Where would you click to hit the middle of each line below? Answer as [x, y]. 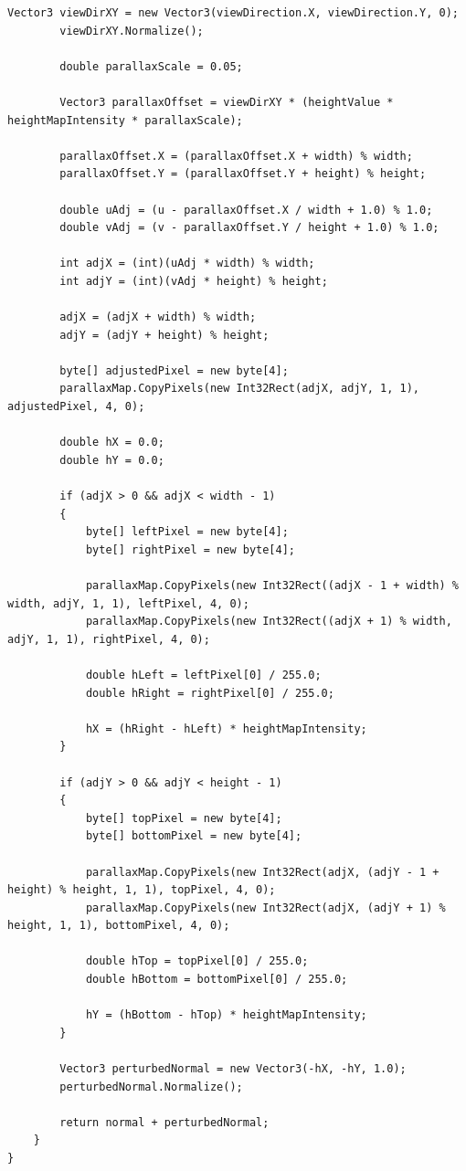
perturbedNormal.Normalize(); [151, 1087]
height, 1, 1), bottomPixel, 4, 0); [119, 926]
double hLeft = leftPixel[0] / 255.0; [203, 675]
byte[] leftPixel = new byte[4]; [187, 532]
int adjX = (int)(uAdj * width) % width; [187, 264]
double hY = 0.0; [112, 460]
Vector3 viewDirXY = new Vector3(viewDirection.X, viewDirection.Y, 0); [233, 13]
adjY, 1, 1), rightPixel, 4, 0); [109, 639]
